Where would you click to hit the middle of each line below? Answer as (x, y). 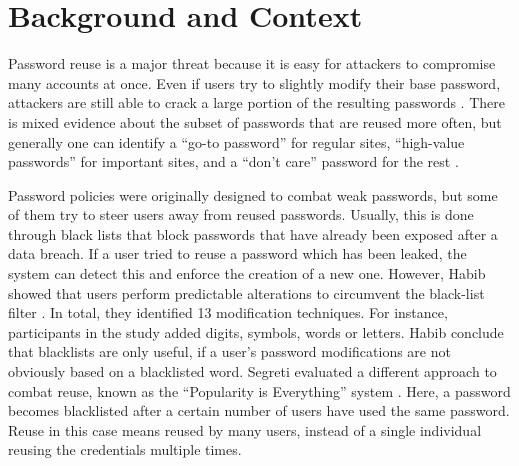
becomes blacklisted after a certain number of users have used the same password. (259, 410)
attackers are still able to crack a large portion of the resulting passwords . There (256, 102)
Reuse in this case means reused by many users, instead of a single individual (245, 429)
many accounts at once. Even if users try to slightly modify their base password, (254, 82)
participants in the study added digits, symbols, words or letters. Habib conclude (256, 331)
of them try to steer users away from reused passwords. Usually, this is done (241, 214)
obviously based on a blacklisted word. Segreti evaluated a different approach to (252, 371)
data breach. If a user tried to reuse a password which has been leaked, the (237, 253)
